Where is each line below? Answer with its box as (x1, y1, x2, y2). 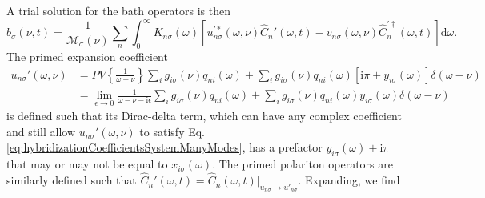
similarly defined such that (6, 172, 137, 188)
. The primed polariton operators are (212, 156, 393, 172)
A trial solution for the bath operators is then (6, 2, 231, 18)
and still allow (6, 123, 76, 139)
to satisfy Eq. (139, 123, 205, 139)
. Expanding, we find (298, 172, 400, 188)
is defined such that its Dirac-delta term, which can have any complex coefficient (6, 107, 402, 124)
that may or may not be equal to (6, 156, 168, 172)
